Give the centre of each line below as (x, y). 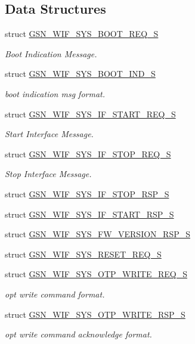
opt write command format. (55, 294)
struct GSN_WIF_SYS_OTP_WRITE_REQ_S (96, 274)
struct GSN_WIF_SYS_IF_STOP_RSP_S (87, 193)
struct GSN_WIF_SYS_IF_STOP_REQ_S (88, 154)
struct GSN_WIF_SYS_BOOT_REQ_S (82, 34)
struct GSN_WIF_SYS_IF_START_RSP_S (89, 214)
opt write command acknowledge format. (78, 334)
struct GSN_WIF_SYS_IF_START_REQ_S (90, 114)
